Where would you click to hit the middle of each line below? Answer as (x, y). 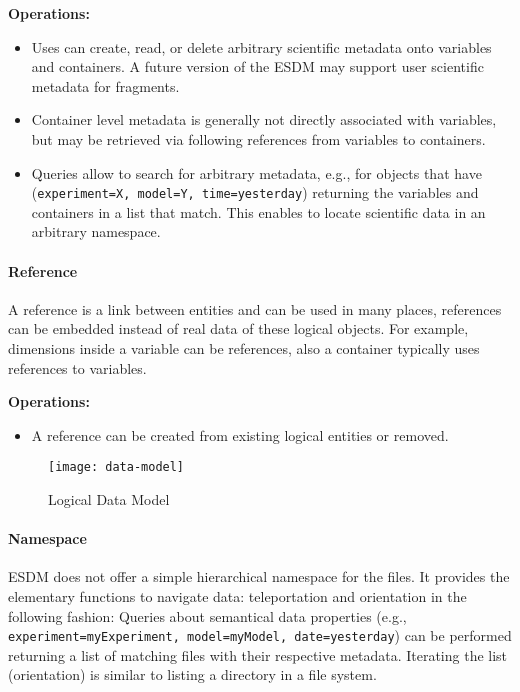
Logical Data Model (109, 499)
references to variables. (77, 367)
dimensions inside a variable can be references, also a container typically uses (244, 347)
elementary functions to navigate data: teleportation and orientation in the (237, 596)
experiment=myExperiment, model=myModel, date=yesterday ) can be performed (260, 635)
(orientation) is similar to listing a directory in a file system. (192, 674)
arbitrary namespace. (96, 231)
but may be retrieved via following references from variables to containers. (258, 138)
